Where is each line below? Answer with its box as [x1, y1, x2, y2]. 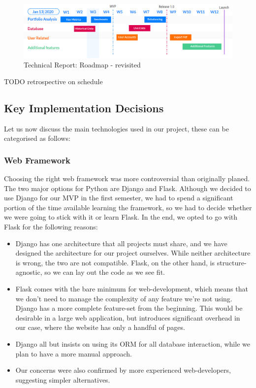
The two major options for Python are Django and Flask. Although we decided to [4, 183, 251, 193]
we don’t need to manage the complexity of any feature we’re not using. [15, 293, 232, 303]
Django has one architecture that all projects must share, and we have [15, 238, 227, 248]
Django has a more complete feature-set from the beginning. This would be [15, 303, 243, 313]
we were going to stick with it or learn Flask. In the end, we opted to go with [4, 212, 238, 222]
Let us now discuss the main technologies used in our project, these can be [4, 123, 229, 133]
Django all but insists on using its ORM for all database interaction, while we [15, 339, 250, 349]
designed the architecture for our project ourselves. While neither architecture [15, 248, 251, 258]
